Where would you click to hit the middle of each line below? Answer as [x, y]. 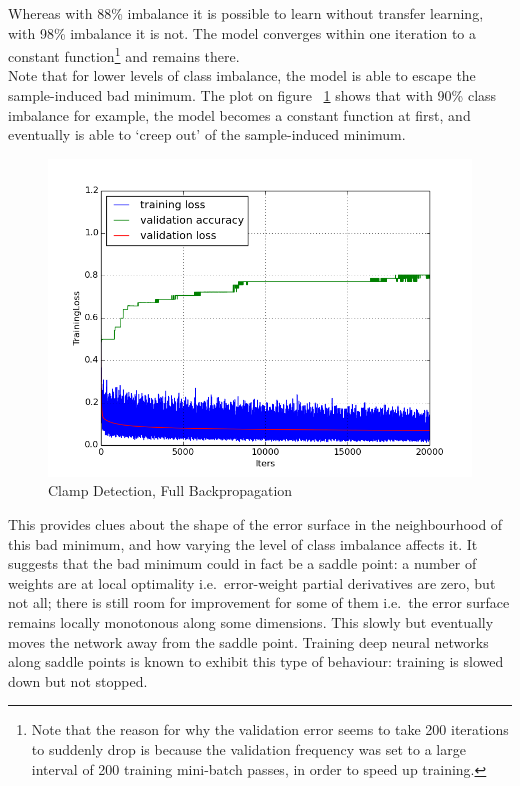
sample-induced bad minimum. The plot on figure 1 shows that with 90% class [252, 95]
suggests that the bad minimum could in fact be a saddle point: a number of [242, 563]
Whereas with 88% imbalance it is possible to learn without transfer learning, [246, 13]
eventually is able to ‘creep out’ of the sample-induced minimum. [207, 134]
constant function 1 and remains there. [124, 54]
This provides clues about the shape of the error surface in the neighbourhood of [255, 524]
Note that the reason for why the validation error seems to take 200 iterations [270, 729]
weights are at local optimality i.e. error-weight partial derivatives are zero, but [252, 582]
